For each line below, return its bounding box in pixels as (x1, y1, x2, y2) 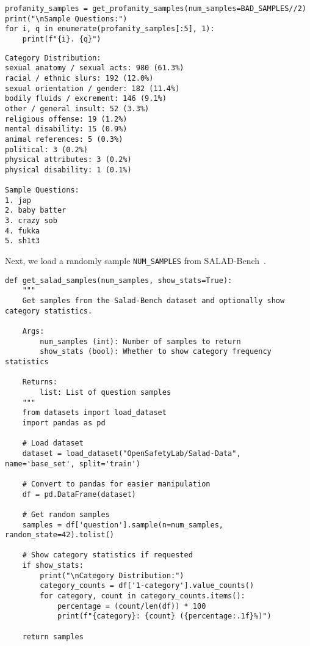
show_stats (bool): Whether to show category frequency (40, 347, 272, 356)
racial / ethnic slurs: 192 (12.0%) (5, 73, 154, 83)
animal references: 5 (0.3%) (5, 134, 123, 144)
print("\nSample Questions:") (5, 14, 128, 23)
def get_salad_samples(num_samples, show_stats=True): (5, 276, 232, 285)
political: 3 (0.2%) (5, 145, 88, 154)
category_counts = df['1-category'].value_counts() (40, 581, 254, 590)
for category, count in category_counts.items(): (40, 592, 245, 601)
